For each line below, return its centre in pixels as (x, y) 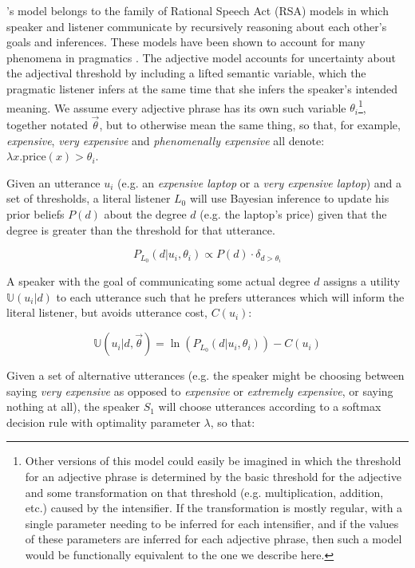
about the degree (145, 214)
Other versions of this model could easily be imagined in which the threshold (213, 461)
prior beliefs (36, 214)
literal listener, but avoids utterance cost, (107, 312)
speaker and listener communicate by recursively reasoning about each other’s (197, 26)
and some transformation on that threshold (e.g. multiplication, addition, (204, 492)
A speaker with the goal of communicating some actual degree (158, 281)
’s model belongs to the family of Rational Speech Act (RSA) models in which (198, 10)
